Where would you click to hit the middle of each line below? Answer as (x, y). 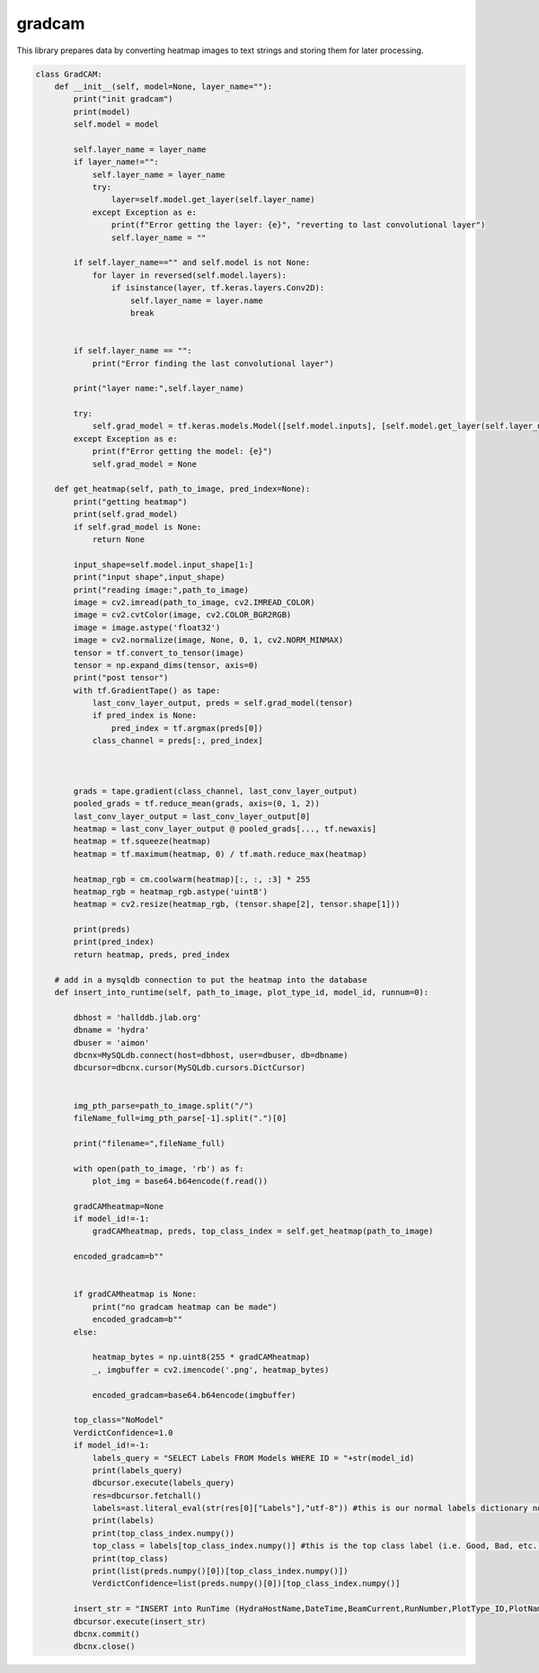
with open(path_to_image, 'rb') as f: (159, 1168)
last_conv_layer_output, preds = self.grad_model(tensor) (223, 703)
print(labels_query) (137, 1470)
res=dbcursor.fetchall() (147, 1495)
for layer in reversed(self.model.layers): (190, 275)
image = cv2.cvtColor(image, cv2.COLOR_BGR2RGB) (182, 615)
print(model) (102, 111)
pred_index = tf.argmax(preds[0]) (187, 728)
